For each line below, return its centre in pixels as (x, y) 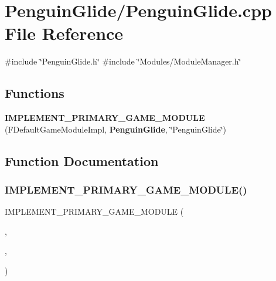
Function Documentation (82, 160)
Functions (35, 93)
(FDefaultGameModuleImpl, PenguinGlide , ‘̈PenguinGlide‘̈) (116, 129)
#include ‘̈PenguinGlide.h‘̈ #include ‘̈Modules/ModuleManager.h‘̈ (123, 61)
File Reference (64, 33)
